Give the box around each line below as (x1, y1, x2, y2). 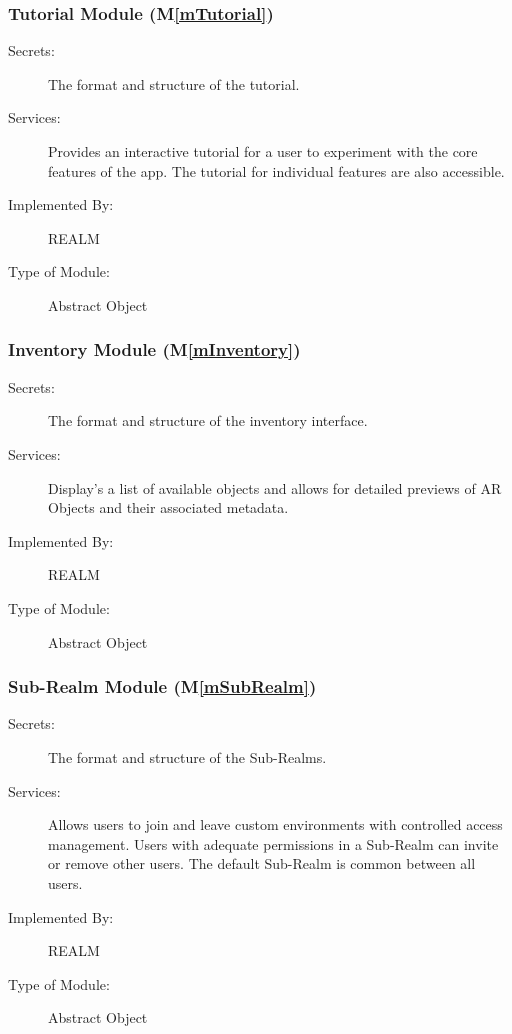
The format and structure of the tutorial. (48, 73, 300, 94)
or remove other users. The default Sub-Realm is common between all (48, 853, 476, 874)
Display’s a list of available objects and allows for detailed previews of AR (48, 477, 502, 498)
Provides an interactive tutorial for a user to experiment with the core (48, 141, 478, 161)
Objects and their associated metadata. (48, 497, 289, 518)
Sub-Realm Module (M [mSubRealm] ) (8, 674, 317, 699)
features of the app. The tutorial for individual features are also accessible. (48, 160, 505, 181)
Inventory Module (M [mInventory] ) (8, 337, 301, 362)
